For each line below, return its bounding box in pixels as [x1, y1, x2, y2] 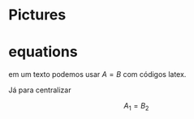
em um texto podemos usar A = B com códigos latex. [8, 70, 187, 79]
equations [8, 43, 79, 62]
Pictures [8, 6, 67, 24]
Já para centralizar [8, 85, 71, 95]
